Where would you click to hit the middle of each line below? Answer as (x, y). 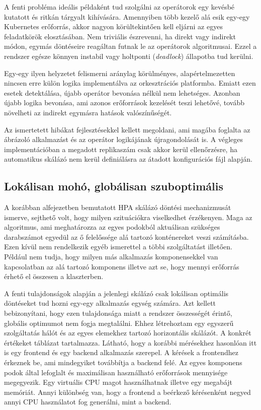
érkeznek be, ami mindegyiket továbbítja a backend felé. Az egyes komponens (123, 362)
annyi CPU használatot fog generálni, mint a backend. (88, 402)
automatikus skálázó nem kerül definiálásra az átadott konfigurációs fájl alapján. (128, 159)
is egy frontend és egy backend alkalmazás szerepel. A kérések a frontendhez (121, 352)
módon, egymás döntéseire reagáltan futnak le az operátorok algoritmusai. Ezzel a (130, 46)
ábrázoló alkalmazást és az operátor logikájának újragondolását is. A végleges (123, 139)
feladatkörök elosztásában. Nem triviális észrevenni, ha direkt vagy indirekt (120, 36)
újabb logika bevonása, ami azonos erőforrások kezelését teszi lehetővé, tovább (124, 102)
